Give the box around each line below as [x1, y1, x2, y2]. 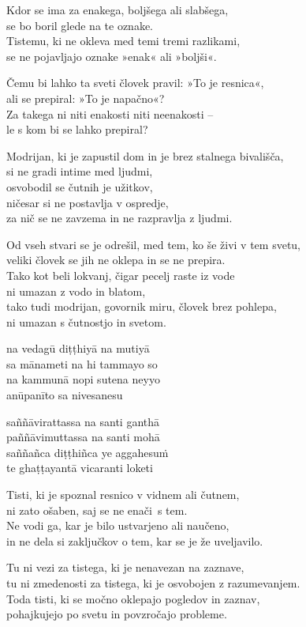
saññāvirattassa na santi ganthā [6, 413, 160, 429]
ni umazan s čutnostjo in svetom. [6, 313, 166, 330]
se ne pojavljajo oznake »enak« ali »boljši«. [6, 47, 217, 64]
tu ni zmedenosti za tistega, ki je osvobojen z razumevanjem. [6, 575, 300, 591]
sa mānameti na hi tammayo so [6, 355, 158, 372]
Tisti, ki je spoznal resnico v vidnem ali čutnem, [6, 486, 240, 503]
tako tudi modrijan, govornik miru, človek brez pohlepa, [6, 298, 277, 315]
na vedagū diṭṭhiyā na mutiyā [6, 340, 150, 357]
